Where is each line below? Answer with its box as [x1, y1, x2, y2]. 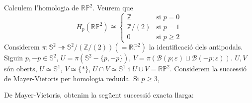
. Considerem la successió [169, 63, 247, 74]
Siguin [4, 52, 23, 63]
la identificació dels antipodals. [149, 42, 243, 52]
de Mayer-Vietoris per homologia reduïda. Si [4, 73, 139, 83]
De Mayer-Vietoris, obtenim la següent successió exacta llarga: [4, 90, 194, 100]
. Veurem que [92, 2, 133, 12]
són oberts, [4, 63, 37, 74]
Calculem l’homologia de [4, 2, 79, 12]
